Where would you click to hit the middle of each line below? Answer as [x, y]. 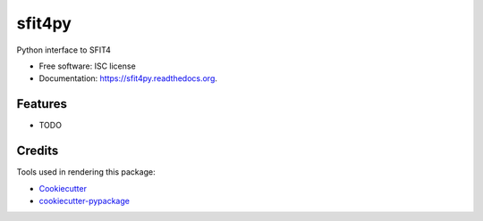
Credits [38, 151]
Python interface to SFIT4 [64, 50]
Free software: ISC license [87, 66]
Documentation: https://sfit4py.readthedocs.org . [128, 78]
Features [42, 104]
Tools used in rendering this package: [86, 172]
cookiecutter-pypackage [84, 201]
